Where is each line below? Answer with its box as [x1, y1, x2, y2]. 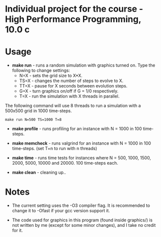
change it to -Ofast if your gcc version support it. [12, 208, 110, 214]
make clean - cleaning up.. [12, 169, 66, 175]
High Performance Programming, [5, 14, 142, 25]
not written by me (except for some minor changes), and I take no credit [12, 222, 156, 228]
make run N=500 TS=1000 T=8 [5, 118, 62, 122]
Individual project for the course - [5, 3, 144, 15]
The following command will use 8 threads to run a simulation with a [5, 103, 141, 109]
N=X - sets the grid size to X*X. [19, 73, 82, 79]
